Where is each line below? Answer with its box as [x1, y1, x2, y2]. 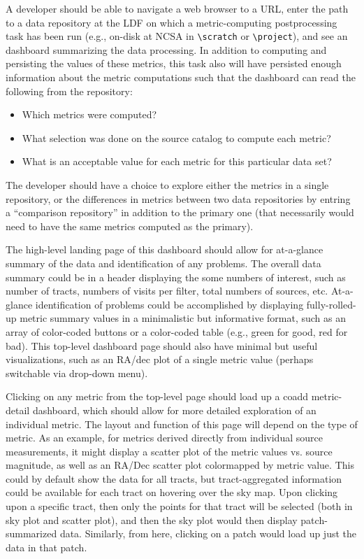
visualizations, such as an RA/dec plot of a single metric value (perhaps [6, 352, 314, 367]
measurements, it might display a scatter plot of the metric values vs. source [6, 444, 333, 458]
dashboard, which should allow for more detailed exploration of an [32, 402, 316, 417]
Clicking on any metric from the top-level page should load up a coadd [6, 389, 308, 404]
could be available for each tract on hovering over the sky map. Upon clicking [6, 485, 338, 500]
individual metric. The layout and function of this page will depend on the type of [6, 416, 358, 431]
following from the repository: [6, 83, 133, 98]
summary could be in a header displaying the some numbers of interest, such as [6, 269, 346, 284]
